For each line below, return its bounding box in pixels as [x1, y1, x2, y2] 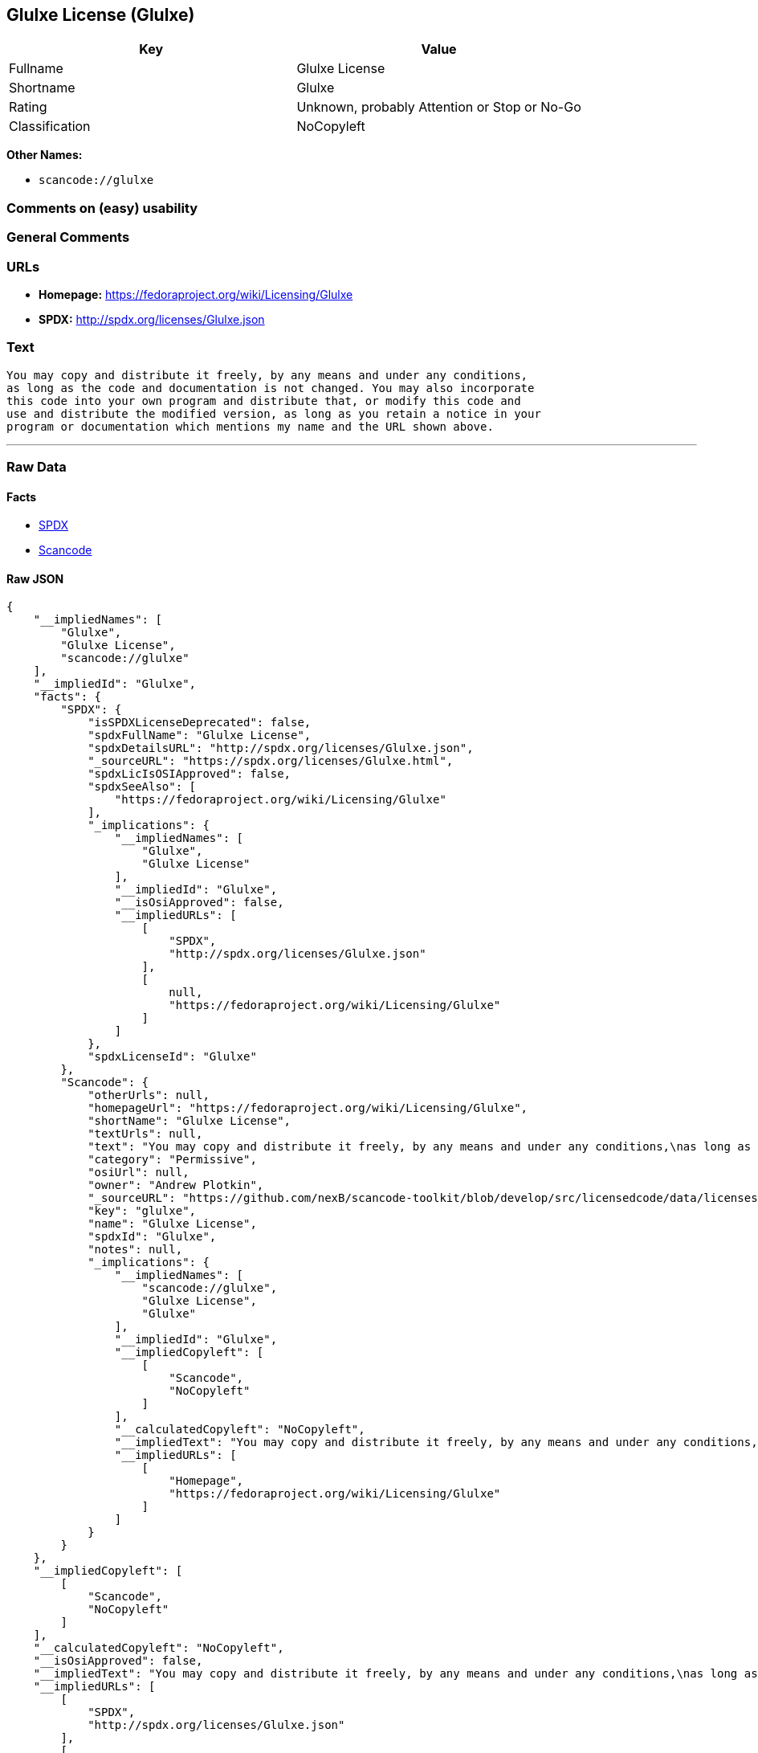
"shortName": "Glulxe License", [88, 1114, 291, 1128]
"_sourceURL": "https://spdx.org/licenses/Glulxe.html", [88, 754, 454, 768]
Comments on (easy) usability [6, 199, 198, 216]
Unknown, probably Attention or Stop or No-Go [296, 99, 581, 116]
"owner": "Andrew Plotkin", [88, 1179, 264, 1192]
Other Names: [6, 148, 83, 162]
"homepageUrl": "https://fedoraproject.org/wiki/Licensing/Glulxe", [88, 1101, 528, 1115]
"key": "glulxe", [88, 1204, 197, 1218]
